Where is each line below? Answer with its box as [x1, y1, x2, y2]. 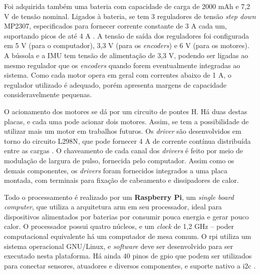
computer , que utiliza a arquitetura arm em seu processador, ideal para [4, 201, 222, 212]
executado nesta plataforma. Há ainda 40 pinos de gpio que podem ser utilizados [4, 250, 252, 261]
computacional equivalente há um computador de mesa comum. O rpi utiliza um [4, 231, 251, 241]
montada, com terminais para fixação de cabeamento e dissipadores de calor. [4, 175, 239, 185]
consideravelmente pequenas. [4, 89, 92, 100]
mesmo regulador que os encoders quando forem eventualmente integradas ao [4, 60, 240, 70]
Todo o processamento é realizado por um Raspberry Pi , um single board [4, 191, 234, 202]
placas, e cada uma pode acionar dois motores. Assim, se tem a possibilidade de [4, 116, 249, 126]
